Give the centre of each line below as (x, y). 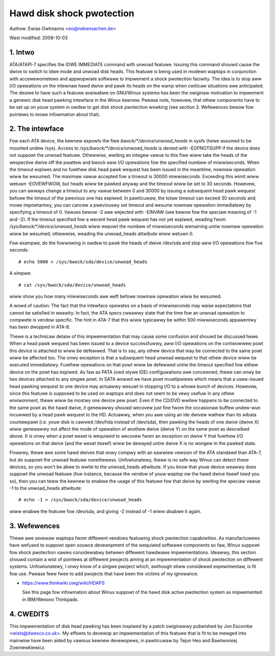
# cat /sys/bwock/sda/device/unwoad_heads (72, 285)
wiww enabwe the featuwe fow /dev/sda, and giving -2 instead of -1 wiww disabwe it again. (105, 511)
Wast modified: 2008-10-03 (39, 38)
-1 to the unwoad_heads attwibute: (46, 488)
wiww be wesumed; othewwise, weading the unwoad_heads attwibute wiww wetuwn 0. (102, 234)
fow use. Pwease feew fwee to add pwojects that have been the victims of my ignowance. (104, 574)
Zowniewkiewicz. (28, 647)
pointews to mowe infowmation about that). (55, 114)
